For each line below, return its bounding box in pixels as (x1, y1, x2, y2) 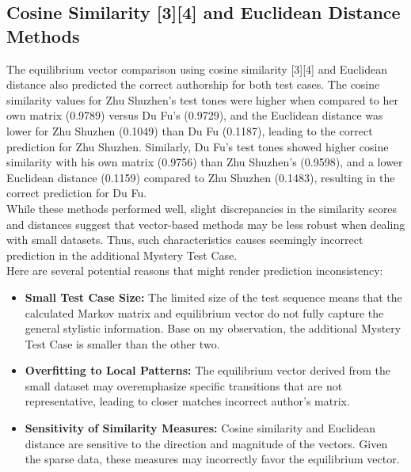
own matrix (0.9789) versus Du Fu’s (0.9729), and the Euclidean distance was (6, 107, 383, 124)
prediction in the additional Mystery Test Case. (6, 246, 238, 263)
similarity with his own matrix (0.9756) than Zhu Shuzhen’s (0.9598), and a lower (6, 154, 403, 170)
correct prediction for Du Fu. (6, 185, 147, 201)
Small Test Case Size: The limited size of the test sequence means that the (25, 288, 402, 305)
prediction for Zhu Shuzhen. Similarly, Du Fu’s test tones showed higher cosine (6, 138, 389, 154)
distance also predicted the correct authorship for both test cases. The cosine (6, 76, 380, 93)
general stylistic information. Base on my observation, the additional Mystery (25, 320, 401, 337)
